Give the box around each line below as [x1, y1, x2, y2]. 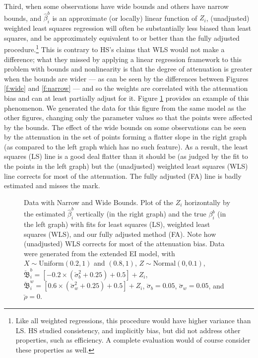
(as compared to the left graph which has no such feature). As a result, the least [4, 141, 248, 151]
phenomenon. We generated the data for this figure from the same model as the [4, 102, 246, 113]
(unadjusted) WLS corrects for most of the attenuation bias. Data [24, 238, 225, 249]
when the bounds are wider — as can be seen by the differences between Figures [4, 73, 249, 83]
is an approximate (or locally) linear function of [52, 12, 197, 23]
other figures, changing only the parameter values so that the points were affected [4, 112, 253, 123]
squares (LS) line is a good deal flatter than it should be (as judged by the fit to [4, 151, 248, 161]
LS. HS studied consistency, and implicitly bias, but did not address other [15, 325, 241, 335]
